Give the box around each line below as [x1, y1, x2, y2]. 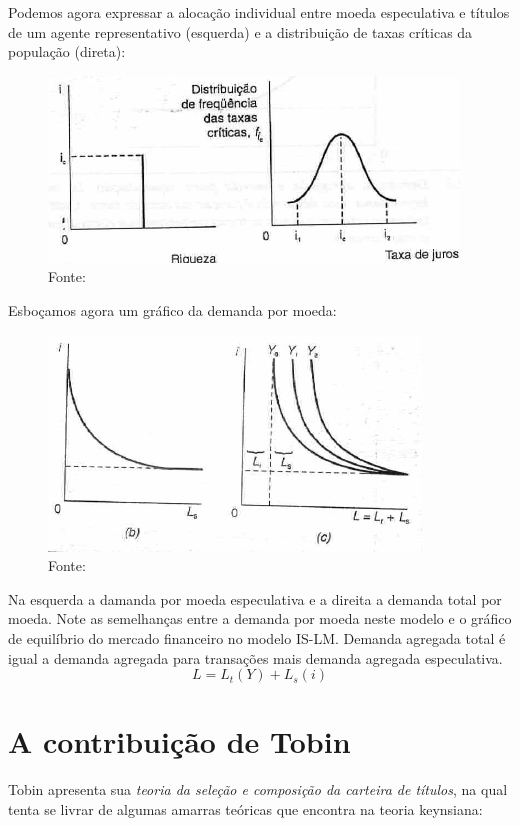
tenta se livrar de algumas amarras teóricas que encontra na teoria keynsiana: [8, 798, 483, 819]
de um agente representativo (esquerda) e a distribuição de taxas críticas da [8, 21, 473, 42]
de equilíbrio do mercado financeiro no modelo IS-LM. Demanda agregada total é [8, 627, 506, 648]
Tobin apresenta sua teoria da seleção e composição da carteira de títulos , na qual [8, 779, 508, 800]
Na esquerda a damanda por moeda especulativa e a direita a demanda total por [8, 588, 502, 609]
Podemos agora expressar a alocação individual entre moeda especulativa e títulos [8, 2, 510, 22]
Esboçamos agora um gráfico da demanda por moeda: [8, 299, 337, 320]
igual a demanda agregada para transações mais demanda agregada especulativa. [8, 647, 503, 668]
